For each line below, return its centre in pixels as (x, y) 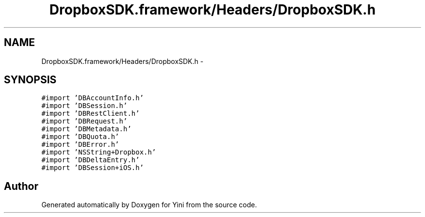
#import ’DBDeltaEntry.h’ (90, 160)
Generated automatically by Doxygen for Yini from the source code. (149, 205)
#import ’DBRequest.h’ (84, 121)
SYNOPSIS (30, 80)
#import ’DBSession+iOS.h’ (93, 168)
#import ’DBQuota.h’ (80, 137)
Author (21, 186)
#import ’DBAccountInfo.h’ (93, 98)
